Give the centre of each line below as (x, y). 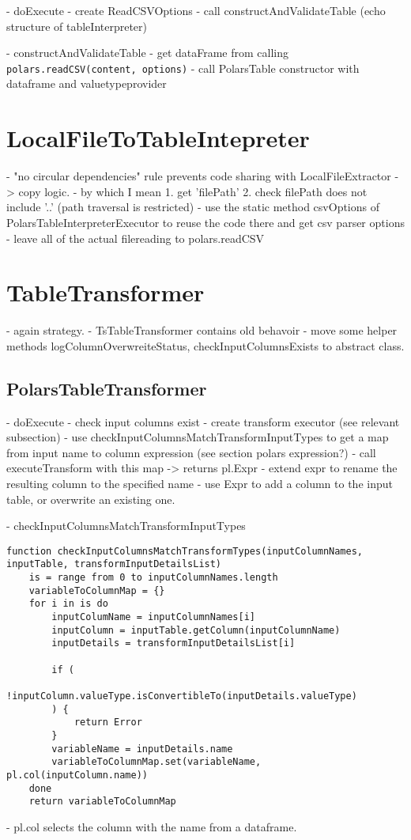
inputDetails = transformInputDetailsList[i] (173, 643)
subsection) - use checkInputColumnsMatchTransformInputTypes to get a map (198, 437)
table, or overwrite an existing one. (91, 499)
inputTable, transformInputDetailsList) (114, 564)
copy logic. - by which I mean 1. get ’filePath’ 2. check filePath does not (193, 191)
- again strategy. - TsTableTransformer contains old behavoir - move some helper (202, 330)
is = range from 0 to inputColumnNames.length (153, 578)
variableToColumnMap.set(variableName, (156, 762)
